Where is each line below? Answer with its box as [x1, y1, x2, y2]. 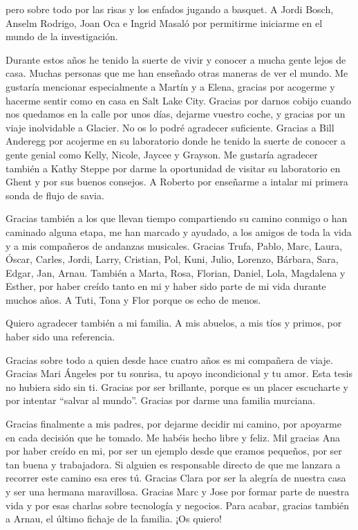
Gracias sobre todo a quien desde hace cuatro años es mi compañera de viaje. [6, 352, 333, 367]
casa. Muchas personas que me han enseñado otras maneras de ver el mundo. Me [6, 66, 348, 80]
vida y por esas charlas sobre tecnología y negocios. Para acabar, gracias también [6, 497, 350, 512]
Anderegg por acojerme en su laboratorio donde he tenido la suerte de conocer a [6, 134, 346, 148]
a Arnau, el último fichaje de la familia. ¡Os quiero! [6, 511, 222, 526]
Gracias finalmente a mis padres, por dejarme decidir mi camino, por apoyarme [6, 417, 341, 431]
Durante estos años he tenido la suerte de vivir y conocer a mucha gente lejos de [6, 52, 346, 66]
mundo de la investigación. [6, 29, 118, 44]
